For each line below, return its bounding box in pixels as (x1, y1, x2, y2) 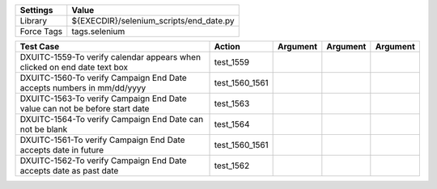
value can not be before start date (19, 103, 150, 114)
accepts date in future (19, 145, 104, 155)
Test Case (19, 41, 60, 52)
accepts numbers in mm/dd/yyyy (19, 82, 146, 93)
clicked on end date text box (19, 61, 129, 73)
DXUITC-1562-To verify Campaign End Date (19, 155, 187, 166)
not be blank (19, 124, 68, 135)
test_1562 (214, 160, 250, 171)
